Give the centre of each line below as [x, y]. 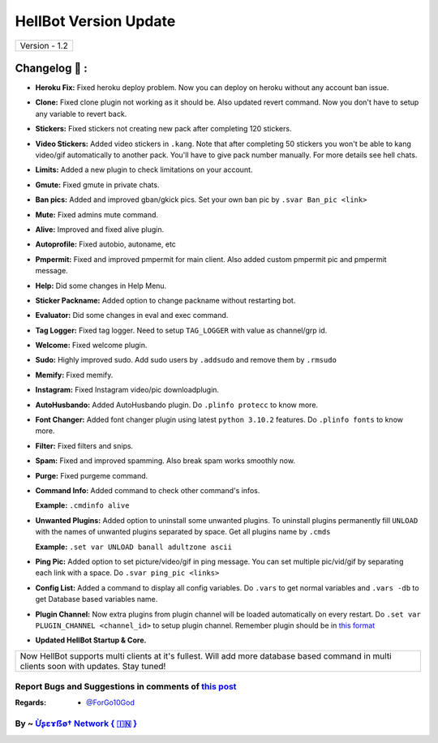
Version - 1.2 [44, 45]
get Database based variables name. [97, 599]
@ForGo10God [111, 702]
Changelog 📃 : [52, 68]
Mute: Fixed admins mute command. [97, 214]
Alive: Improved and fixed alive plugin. [100, 229]
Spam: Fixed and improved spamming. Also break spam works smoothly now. [165, 461]
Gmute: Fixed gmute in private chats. [97, 185]
